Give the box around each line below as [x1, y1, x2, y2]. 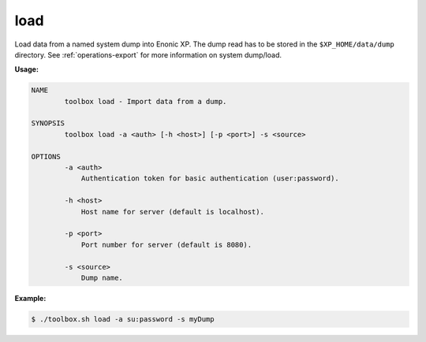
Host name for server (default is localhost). [80, 207, 264, 216]
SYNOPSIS [31, 119, 65, 128]
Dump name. [80, 273, 124, 282]
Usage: [14, 65, 39, 74]
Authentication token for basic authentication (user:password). [80, 174, 339, 183]
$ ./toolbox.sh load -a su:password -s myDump [31, 314, 215, 323]
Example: [14, 293, 47, 303]
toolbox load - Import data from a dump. [64, 97, 227, 106]
